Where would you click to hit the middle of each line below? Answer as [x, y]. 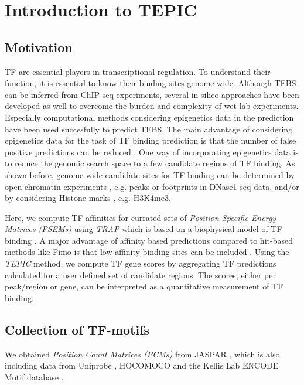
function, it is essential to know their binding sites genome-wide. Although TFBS [151, 83]
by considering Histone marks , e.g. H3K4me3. [88, 198]
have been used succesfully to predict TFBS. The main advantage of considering [149, 129]
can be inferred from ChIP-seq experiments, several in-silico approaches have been [152, 94]
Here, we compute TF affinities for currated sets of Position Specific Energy [141, 217]
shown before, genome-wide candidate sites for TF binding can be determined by [150, 174]
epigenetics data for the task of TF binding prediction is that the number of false [151, 140]
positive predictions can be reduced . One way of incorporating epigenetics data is [152, 151]
